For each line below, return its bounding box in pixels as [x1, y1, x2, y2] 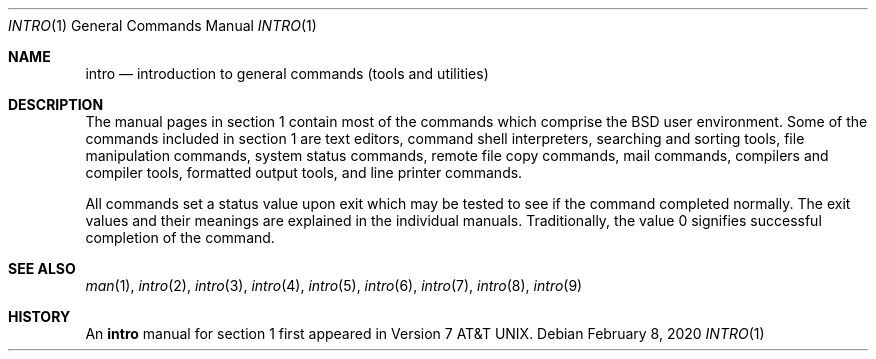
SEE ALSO [8, 260, 76, 277]
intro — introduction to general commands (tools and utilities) [85, 65, 489, 82]
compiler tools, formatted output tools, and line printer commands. [85, 164, 523, 181]
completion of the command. [85, 229, 275, 246]
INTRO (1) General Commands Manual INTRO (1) [8, 17, 317, 34]
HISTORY [8, 308, 71, 325]
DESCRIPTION [8, 96, 104, 113]
